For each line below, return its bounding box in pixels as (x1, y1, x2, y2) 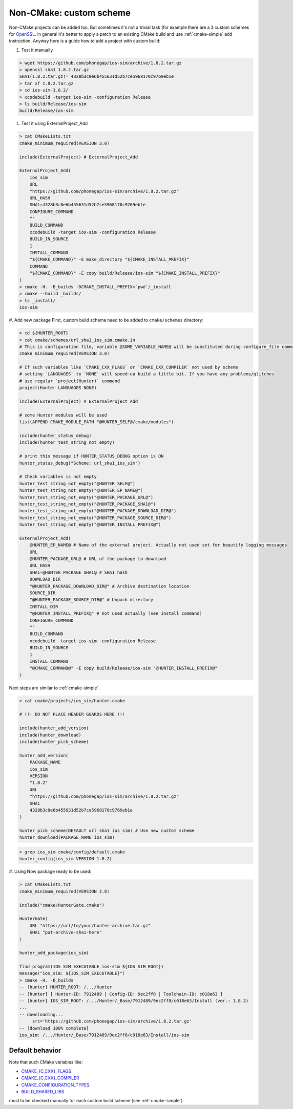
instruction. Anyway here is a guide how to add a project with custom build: (9, 38, 161, 44)
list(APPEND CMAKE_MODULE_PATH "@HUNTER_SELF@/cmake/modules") (19, 419, 174, 425)
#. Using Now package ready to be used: (9, 869, 92, 874)
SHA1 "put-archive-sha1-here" (29, 930, 102, 935)
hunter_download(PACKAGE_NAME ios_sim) (19, 835, 115, 840)
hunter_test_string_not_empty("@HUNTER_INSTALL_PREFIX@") (19, 522, 161, 527)
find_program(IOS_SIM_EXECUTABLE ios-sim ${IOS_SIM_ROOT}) (19, 964, 164, 970)
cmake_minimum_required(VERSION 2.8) (19, 889, 110, 894)
